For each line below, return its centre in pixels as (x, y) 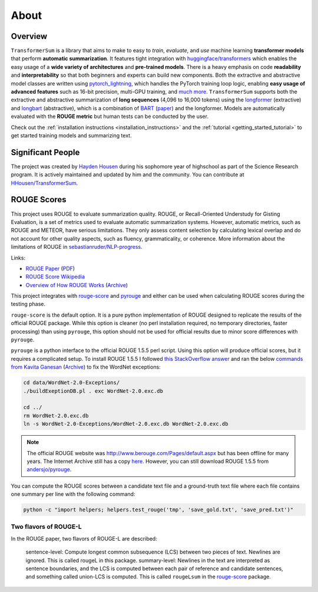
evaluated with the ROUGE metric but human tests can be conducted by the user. (110, 116)
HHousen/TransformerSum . (44, 183)
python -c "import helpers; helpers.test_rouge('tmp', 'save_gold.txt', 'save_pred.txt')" (158, 510)
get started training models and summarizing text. (71, 135)
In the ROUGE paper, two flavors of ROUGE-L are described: (84, 538)
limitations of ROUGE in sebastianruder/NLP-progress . (77, 247)
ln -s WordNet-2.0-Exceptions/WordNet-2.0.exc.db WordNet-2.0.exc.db (126, 424)
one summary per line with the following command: (73, 494)
